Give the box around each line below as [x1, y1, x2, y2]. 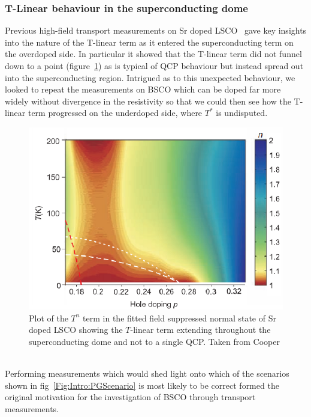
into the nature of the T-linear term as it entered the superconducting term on [5, 35, 294, 48]
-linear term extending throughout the [130, 323, 271, 336]
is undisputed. [216, 106, 268, 119]
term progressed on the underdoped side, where [28, 106, 203, 119]
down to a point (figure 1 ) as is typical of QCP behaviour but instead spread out [5, 59, 304, 72]
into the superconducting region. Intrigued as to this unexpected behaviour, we [5, 71, 295, 84]
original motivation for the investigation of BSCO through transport [5, 391, 256, 403]
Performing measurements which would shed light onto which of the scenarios [5, 367, 289, 379]
